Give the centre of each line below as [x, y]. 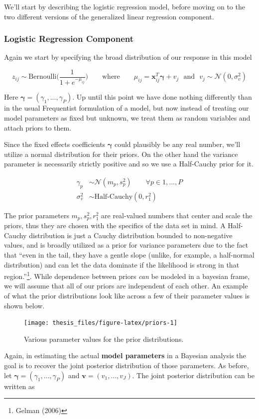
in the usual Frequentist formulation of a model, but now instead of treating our [127, 108]
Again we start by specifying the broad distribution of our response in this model [128, 57]
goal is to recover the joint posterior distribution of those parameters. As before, [127, 365]
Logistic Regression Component [69, 39]
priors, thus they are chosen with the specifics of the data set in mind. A [115, 225]
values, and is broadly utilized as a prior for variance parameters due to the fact [126, 245]
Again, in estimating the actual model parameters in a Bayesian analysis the [125, 355]
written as [19, 386]
